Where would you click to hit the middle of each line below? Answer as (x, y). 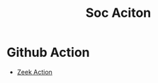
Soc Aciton (118, 13)
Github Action (48, 52)
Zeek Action (34, 72)
